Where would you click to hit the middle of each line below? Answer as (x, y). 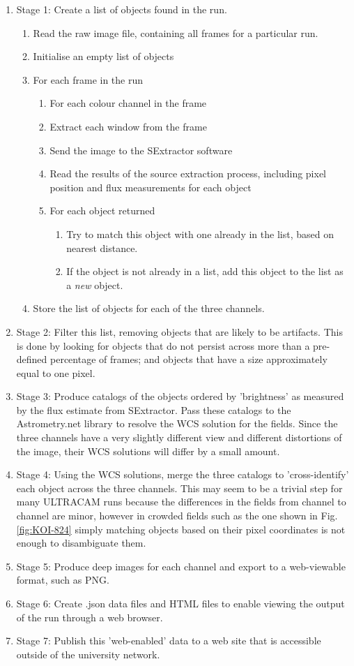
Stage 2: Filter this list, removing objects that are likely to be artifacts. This (179, 331)
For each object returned (102, 210)
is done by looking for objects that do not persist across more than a (163, 345)
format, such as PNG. (63, 580)
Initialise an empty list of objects (103, 56)
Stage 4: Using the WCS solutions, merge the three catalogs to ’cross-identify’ (183, 474)
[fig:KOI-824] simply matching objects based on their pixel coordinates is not (181, 529)
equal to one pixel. (56, 372)
